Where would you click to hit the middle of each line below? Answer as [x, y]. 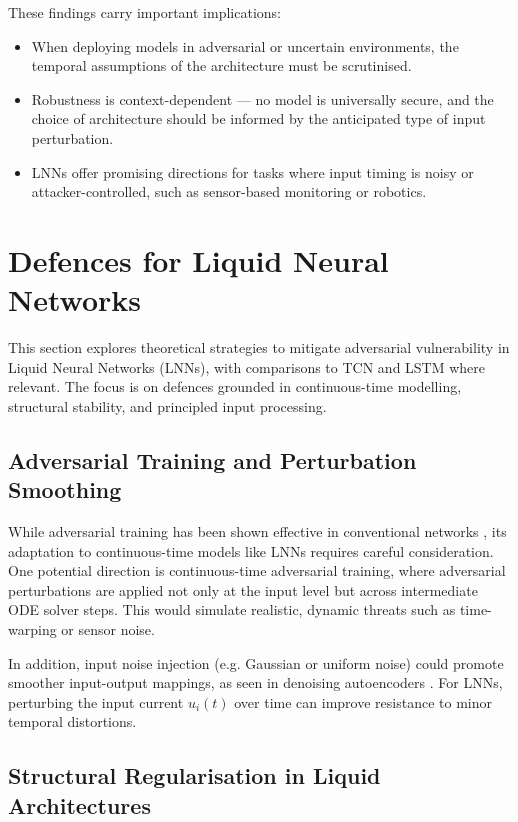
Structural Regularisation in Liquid [194, 775]
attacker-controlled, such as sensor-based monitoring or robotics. [229, 191]
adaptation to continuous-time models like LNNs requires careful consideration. [251, 550]
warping [32, 629]
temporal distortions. [72, 721]
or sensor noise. [108, 629]
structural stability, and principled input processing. [167, 405]
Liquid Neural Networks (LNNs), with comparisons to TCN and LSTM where [247, 366]
